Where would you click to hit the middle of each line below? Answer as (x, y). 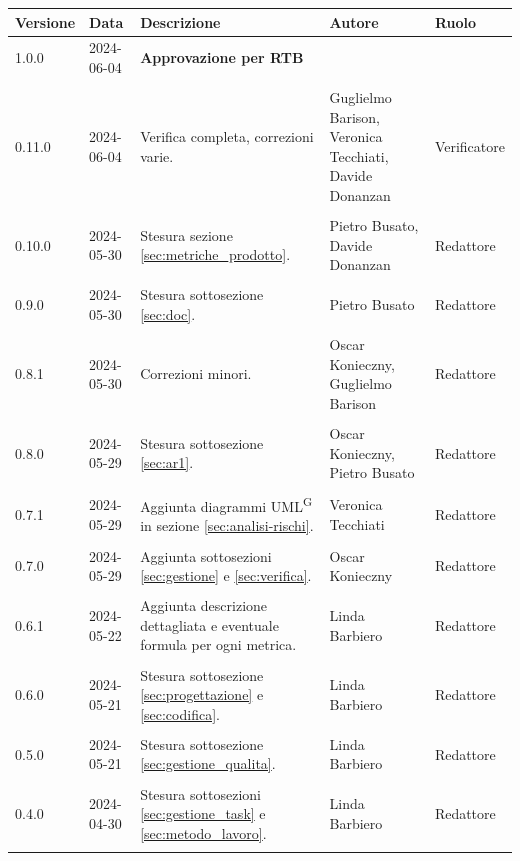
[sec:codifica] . (180, 713)
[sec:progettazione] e (202, 694)
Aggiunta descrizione (204, 605)
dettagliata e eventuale (209, 624)
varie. (157, 155)
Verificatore (469, 146)
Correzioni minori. (196, 373)
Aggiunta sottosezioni (206, 555)
